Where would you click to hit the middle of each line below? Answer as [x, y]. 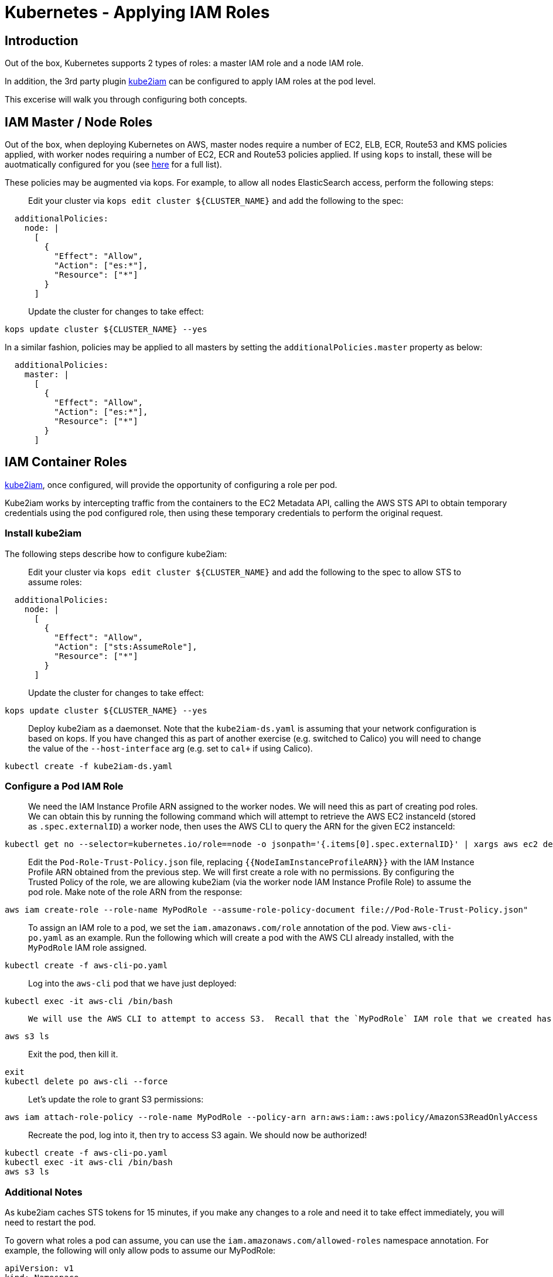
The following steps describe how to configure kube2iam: [116, 554]
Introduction [42, 40]
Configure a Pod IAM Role [64, 786]
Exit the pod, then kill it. [73, 1054]
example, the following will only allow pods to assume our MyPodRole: [140, 1251]
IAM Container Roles [66, 462]
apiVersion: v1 [40, 1269]
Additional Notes [44, 1192]
